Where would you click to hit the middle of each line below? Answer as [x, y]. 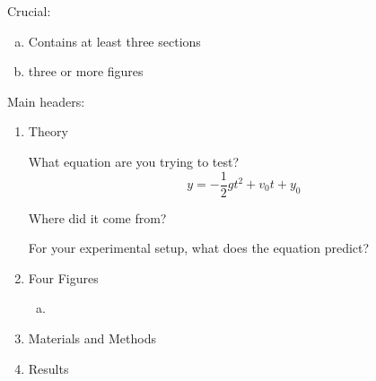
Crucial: [29, 11]
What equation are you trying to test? [134, 161]
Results [48, 368]
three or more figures [86, 71]
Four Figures [63, 277]
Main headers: [46, 101]
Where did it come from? [97, 217]
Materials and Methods [92, 338]
